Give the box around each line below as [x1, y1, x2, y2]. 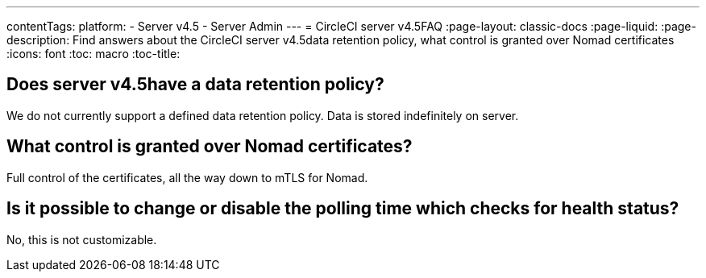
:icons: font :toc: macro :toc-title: [6, 47, 181, 60]
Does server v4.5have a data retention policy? [6, 74, 384, 95]
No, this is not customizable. [6, 232, 157, 247]
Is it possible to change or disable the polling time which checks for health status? [6, 198, 679, 219]
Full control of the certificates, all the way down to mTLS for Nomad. [6, 170, 368, 185]
